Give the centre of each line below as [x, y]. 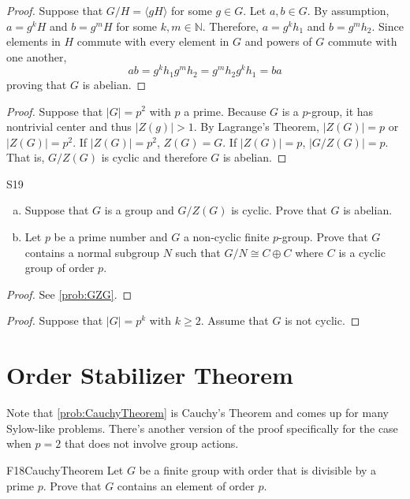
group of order [60, 268]
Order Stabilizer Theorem [150, 375]
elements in [34, 41]
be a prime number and [111, 237]
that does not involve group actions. [151, 443]
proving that [37, 84]
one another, [37, 56]
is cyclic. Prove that [279, 210]
